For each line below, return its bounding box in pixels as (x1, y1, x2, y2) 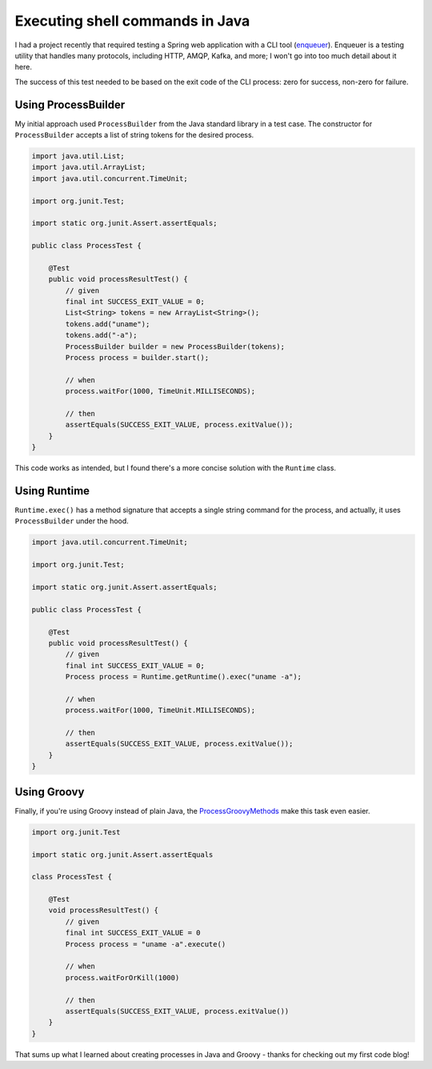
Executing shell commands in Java (14, 12, 250, 30)
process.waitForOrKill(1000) (65, 973, 180, 982)
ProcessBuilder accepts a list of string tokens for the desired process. (14, 130, 254, 140)
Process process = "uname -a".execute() (65, 939, 226, 948)
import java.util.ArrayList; (31, 162, 146, 172)
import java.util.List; (31, 152, 126, 160)
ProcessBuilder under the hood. (14, 516, 130, 526)
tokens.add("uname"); (65, 319, 150, 328)
